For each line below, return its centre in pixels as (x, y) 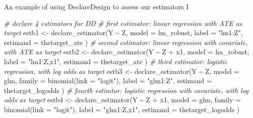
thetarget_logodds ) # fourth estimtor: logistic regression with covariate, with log (126, 90)
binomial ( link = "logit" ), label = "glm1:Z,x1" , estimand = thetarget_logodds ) (122, 109)
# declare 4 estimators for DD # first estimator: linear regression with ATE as (123, 23)
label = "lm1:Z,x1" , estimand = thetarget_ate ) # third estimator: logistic (116, 61)
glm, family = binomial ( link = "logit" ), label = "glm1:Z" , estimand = (108, 81)
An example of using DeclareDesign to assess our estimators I (96, 6)
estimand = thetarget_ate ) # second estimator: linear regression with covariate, (126, 42)
